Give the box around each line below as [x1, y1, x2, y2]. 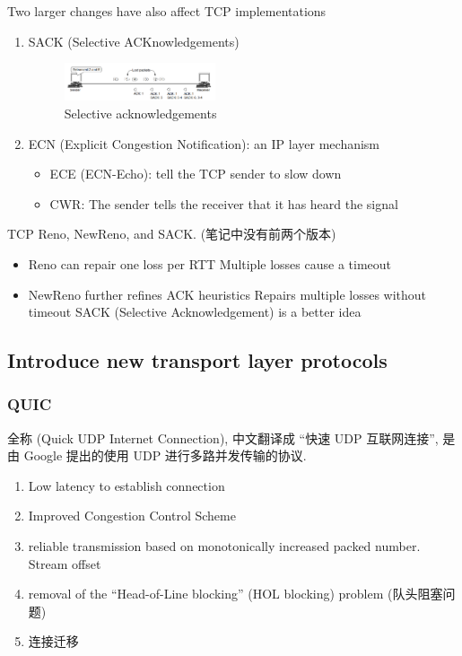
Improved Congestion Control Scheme [28, 506, 236, 525]
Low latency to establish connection [28, 476, 225, 494]
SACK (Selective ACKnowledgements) [28, 31, 240, 50]
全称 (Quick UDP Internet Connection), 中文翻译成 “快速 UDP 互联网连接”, [7, 428, 439, 447]
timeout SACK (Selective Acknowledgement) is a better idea [28, 302, 362, 321]
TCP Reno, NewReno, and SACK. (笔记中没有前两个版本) [7, 224, 336, 243]
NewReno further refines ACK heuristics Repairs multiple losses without [28, 284, 427, 303]
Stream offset [28, 554, 101, 573]
